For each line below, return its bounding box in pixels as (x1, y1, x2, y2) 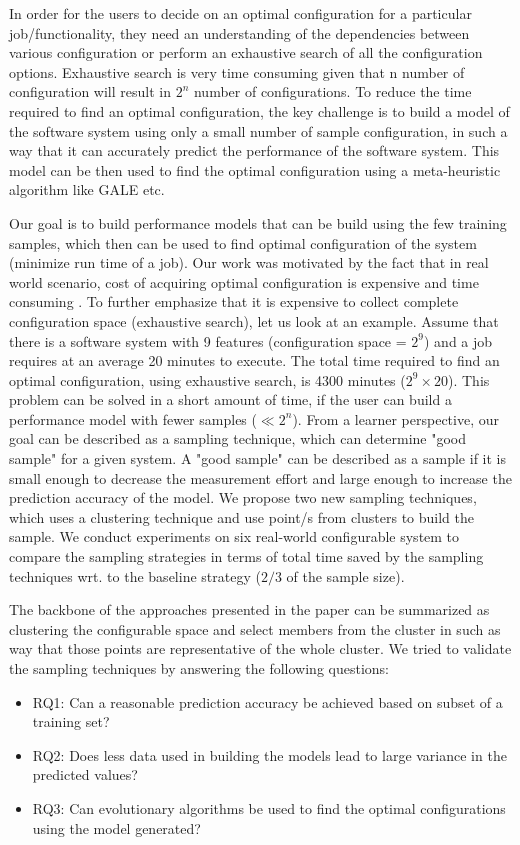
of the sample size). (286, 565, 405, 586)
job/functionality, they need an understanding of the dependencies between (9, 22, 470, 43)
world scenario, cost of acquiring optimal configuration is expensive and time (9, 271, 479, 292)
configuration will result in (9, 81, 171, 102)
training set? (32, 711, 110, 732)
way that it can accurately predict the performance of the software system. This (9, 140, 500, 161)
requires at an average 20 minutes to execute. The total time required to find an (9, 350, 500, 371)
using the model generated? (32, 817, 201, 838)
